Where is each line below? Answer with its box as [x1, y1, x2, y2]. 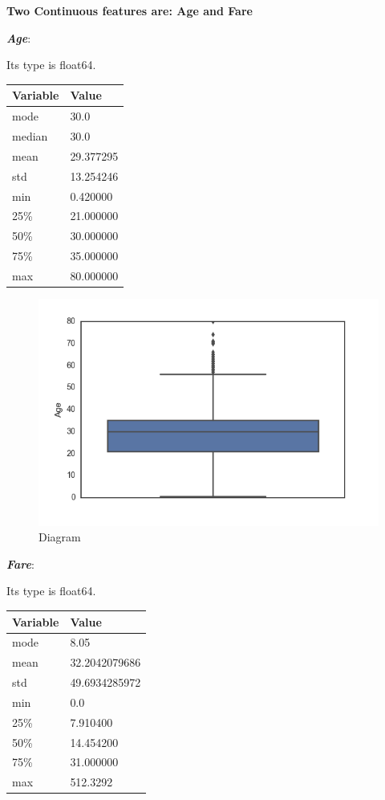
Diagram [38, 529, 81, 545]
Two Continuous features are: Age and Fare [6, 2, 253, 18]
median [12, 127, 48, 144]
